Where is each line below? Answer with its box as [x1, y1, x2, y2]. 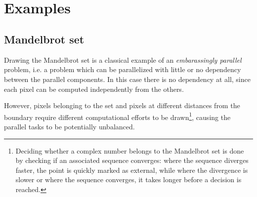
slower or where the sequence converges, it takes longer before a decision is [15, 174, 242, 185]
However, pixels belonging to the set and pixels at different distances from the [4, 100, 240, 111]
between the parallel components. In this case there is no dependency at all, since [4, 74, 251, 84]
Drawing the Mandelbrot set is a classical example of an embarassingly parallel [4, 54, 242, 65]
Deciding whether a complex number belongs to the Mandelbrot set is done [15, 145, 244, 156]
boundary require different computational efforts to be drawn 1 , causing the [4, 110, 231, 122]
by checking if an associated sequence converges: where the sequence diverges [15, 155, 249, 165]
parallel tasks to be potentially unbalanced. [4, 121, 135, 131]
